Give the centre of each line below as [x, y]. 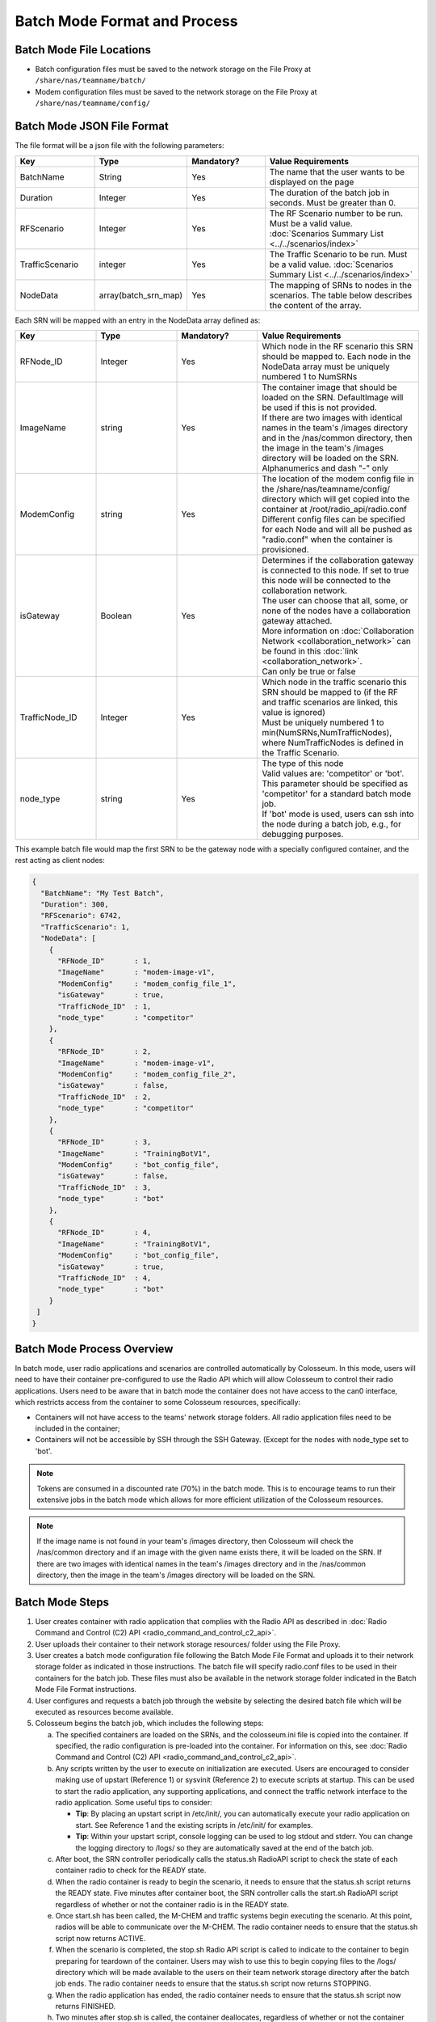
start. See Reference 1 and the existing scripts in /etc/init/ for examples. [194, 1825]
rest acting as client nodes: [60, 861]
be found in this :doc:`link [310, 651]
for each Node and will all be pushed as [337, 529]
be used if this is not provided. [319, 407]
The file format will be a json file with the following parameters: [120, 146]
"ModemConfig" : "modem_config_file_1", [147, 984]
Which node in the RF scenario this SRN [337, 346]
